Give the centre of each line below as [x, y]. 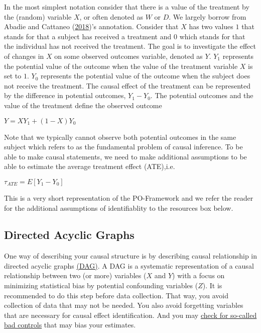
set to [13, 76]
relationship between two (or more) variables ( [75, 275]
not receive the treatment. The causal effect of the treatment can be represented [127, 85]
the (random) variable [38, 16]
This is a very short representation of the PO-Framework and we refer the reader [129, 197]
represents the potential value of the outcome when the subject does [146, 76]
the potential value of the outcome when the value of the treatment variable [121, 66]
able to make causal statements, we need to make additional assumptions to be [125, 156]
